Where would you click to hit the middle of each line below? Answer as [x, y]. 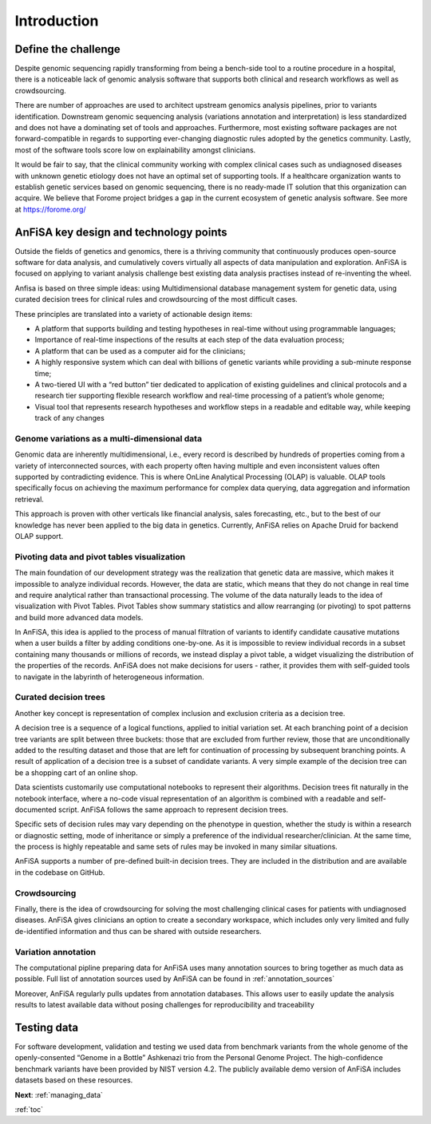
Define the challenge [68, 49]
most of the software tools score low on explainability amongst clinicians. [135, 150]
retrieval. [29, 499]
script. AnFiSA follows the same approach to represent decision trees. [174, 809]
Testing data [47, 1027]
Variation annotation [55, 952]
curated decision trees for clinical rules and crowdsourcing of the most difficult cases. [156, 299]
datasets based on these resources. [74, 1080]
